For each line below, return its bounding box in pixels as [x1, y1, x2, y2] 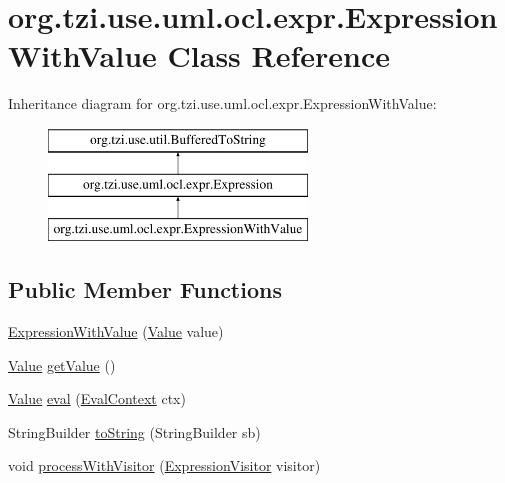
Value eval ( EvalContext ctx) [8, 388, 186, 409]
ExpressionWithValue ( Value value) [8, 321, 224, 342]
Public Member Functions [8, 274, 282, 305]
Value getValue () [8, 354, 116, 375]
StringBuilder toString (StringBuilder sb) [8, 421, 261, 442]
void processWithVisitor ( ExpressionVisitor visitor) [8, 455, 321, 476]
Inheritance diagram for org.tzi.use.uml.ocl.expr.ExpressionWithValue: [8, 93, 437, 114]
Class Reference [167, 35, 391, 76]
